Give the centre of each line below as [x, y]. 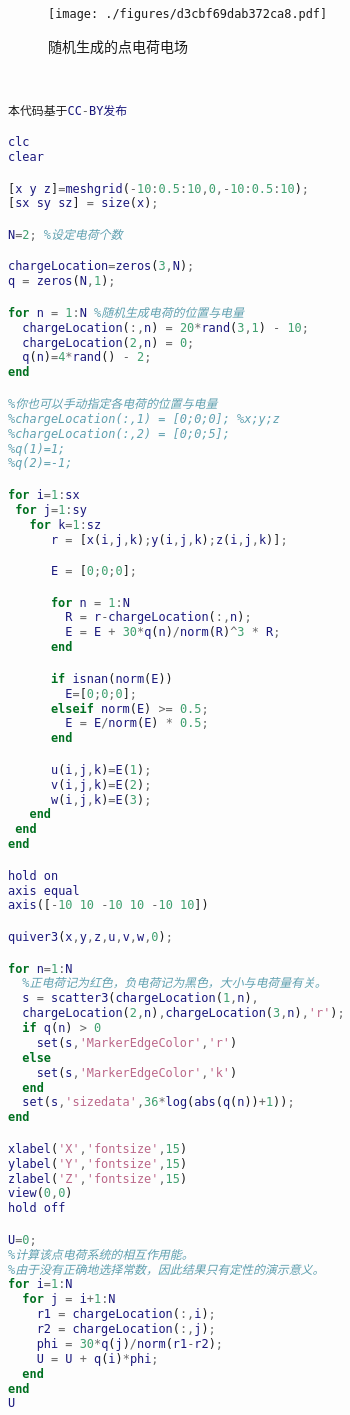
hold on [33, 875]
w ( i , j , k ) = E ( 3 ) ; [101, 799]
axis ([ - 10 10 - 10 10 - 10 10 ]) [108, 905]
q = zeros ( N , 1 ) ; [62, 281]
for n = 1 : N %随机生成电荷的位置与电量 [126, 312]
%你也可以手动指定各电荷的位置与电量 [113, 403]
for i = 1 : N [40, 1284]
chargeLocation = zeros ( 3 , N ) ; [101, 266]
